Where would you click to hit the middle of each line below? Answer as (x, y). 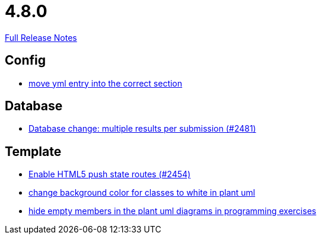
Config (25, 60)
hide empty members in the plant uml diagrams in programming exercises (172, 211)
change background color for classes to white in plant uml (142, 193)
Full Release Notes (41, 37)
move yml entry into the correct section (106, 83)
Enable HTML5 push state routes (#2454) (110, 174)
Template (33, 151)
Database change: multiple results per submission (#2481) (142, 129)
